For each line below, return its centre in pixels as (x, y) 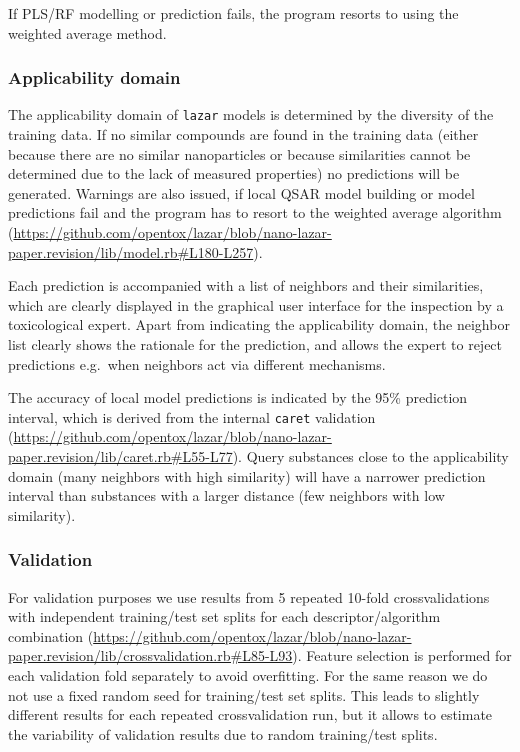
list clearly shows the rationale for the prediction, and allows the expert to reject (255, 344)
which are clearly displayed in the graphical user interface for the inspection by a (256, 304)
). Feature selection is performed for (402, 655)
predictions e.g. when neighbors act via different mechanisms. (197, 363)
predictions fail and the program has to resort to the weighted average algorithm (255, 212)
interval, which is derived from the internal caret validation (192, 416)
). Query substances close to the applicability (370, 456)
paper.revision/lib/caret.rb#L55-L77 (120, 456)
